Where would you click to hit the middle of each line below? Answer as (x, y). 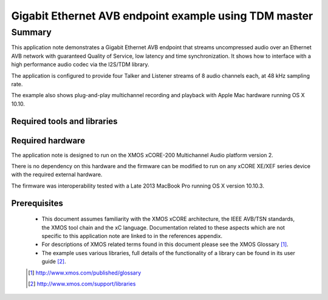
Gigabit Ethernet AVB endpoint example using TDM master (162, 16)
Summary (31, 32)
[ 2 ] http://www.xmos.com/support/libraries (82, 284)
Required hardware (48, 141)
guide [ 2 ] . (54, 262)
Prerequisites (37, 203)
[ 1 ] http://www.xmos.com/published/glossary (85, 273)
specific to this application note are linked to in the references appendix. (132, 236)
